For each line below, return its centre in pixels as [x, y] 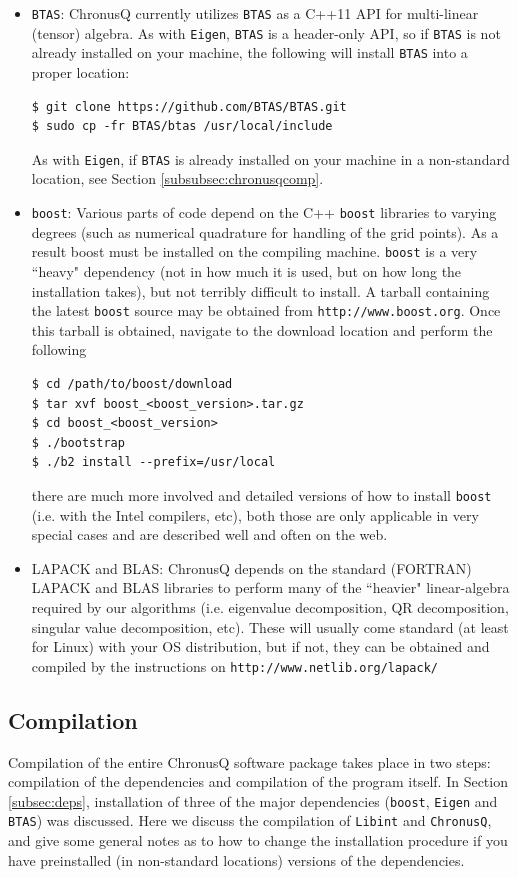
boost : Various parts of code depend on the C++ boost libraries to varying [264, 212]
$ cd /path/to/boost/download [132, 383]
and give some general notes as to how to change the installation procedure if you [258, 840]
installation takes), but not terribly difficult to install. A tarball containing [260, 290]
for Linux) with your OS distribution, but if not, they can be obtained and [260, 646]
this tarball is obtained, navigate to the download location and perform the [262, 329]
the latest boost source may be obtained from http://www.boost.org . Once [266, 310]
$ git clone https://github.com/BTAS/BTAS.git [189, 106]
